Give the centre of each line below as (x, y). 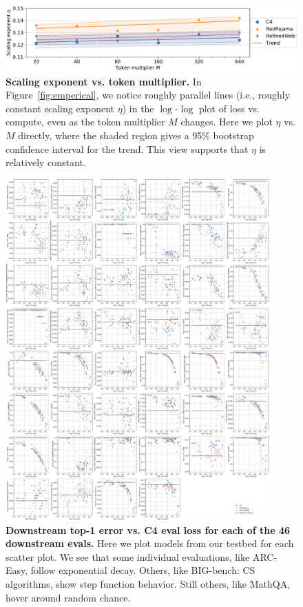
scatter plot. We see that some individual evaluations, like (128, 556)
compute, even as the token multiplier (85, 122)
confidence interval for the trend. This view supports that (127, 148)
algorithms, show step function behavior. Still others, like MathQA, (148, 584)
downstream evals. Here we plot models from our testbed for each (150, 543)
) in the (138, 108)
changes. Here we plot (227, 122)
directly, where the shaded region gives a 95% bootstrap (136, 135)
